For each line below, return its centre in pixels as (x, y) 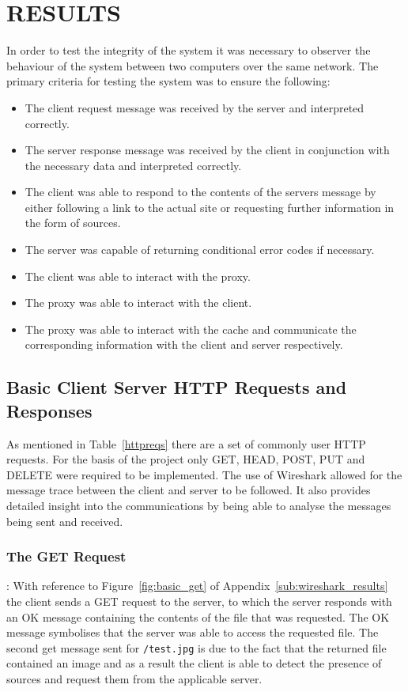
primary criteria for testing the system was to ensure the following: (168, 81)
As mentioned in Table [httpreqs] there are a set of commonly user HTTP (186, 443)
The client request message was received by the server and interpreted (195, 107)
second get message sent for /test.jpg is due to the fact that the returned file (196, 647)
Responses (49, 410)
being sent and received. (65, 521)
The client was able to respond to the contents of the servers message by (200, 192)
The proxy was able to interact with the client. (138, 303)
